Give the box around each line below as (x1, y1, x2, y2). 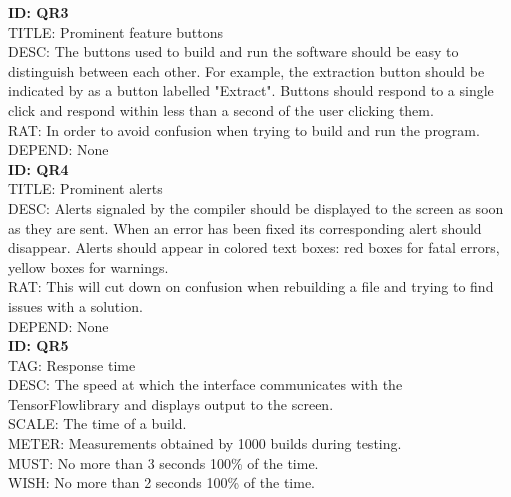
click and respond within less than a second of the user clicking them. (8, 99, 434, 120)
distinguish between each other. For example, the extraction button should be (8, 60, 485, 81)
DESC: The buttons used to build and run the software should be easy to (8, 41, 459, 62)
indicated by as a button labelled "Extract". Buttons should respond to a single (8, 80, 494, 101)
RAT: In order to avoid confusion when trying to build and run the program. (8, 119, 480, 140)
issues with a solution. (8, 295, 143, 316)
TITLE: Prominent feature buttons (8, 21, 224, 42)
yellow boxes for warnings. (8, 256, 169, 277)
